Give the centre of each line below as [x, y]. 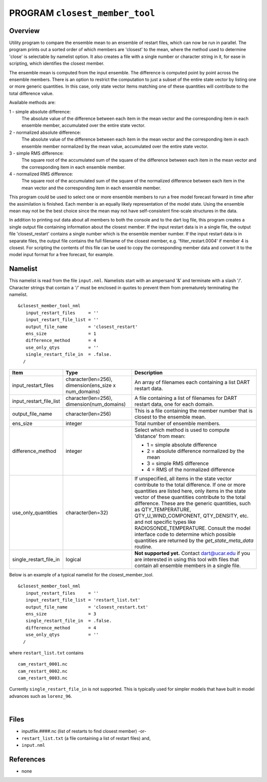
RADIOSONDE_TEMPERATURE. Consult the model [192, 528]
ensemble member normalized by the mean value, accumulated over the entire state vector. [115, 146]
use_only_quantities [35, 512]
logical [73, 559]
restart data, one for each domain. [174, 404]
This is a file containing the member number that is [194, 410]
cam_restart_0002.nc [43, 671]
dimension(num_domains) [96, 404]
